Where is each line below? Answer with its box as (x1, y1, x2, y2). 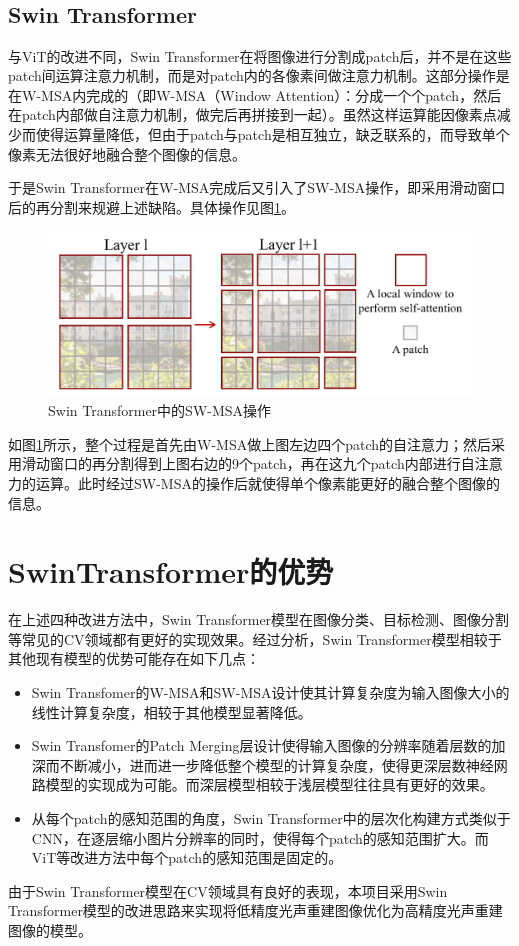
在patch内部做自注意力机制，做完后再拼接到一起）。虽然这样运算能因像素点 (8, 104, 497, 125)
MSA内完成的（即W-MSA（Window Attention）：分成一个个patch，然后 (41, 84, 502, 105)
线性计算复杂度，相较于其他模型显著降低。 (31, 701, 312, 722)
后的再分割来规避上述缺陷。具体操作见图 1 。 (8, 196, 295, 217)
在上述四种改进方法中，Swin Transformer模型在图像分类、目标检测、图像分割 (8, 609, 510, 630)
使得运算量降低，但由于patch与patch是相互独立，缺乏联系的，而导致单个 (35, 123, 510, 144)
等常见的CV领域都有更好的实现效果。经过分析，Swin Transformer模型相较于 (8, 628, 502, 649)
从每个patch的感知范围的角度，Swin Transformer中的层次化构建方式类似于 (31, 807, 511, 828)
